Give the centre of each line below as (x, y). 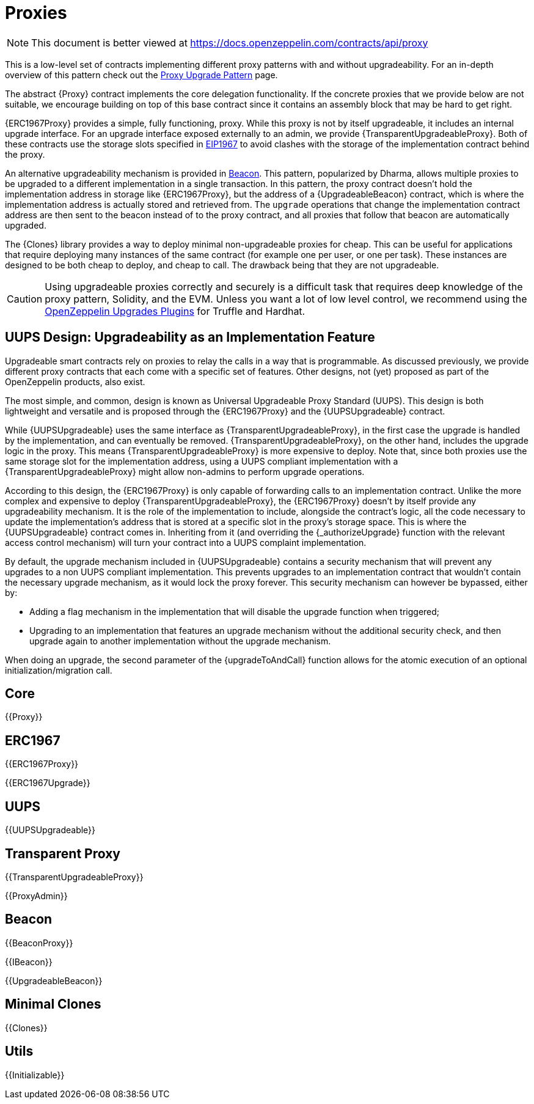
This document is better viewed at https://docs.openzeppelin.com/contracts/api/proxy (230, 42)
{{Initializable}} (35, 1075)
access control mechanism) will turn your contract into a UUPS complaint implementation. (186, 542)
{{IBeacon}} (29, 962)
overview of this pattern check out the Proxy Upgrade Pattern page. (141, 75)
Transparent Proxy (63, 853)
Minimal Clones (53, 1004)
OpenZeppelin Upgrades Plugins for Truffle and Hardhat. (175, 311)
